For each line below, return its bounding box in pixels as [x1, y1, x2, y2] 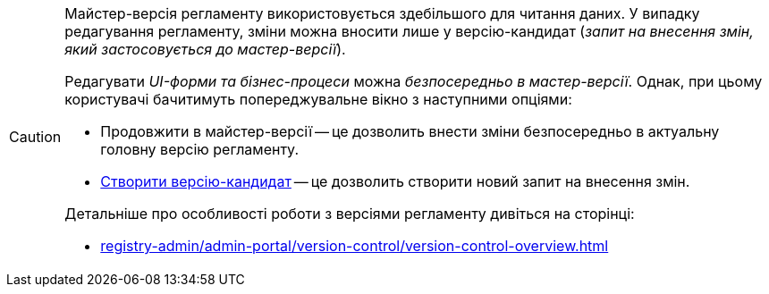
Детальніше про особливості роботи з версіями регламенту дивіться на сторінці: [64, 205, 635, 223]
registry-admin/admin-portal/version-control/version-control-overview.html [100, 237, 609, 255]
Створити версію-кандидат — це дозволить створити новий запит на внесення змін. [100, 172, 690, 190]
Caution [9, 128, 62, 146]
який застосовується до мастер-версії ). [64, 40, 346, 58]
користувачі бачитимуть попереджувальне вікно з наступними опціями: [64, 90, 572, 108]
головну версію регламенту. [100, 140, 299, 158]
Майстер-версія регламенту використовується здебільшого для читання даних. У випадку [64, 4, 700, 22]
